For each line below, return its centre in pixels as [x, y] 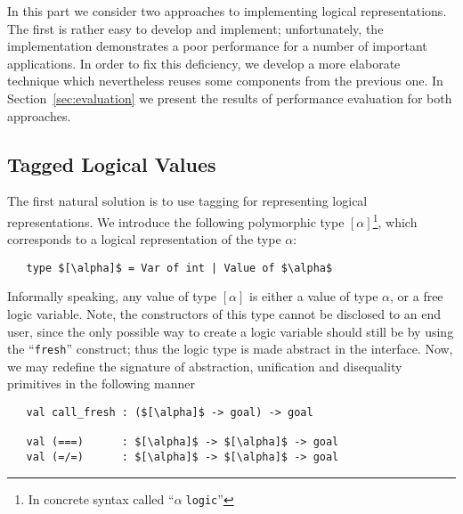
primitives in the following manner [101, 383]
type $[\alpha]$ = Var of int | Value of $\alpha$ [179, 268]
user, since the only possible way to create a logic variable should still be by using [231, 331]
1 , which [395, 220]
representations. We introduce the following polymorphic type [176, 221]
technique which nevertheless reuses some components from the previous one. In [225, 81]
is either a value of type [313, 296]
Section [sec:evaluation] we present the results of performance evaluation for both [230, 98]
